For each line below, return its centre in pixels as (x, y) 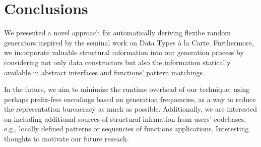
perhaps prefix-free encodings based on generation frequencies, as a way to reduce (130, 99)
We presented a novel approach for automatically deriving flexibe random (117, 33)
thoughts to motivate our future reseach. (67, 139)
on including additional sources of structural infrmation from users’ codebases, (125, 118)
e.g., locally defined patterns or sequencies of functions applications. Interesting (126, 129)
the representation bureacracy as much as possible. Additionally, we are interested (130, 109)
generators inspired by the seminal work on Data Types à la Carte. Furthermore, (129, 42)
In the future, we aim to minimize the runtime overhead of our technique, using (127, 89)
